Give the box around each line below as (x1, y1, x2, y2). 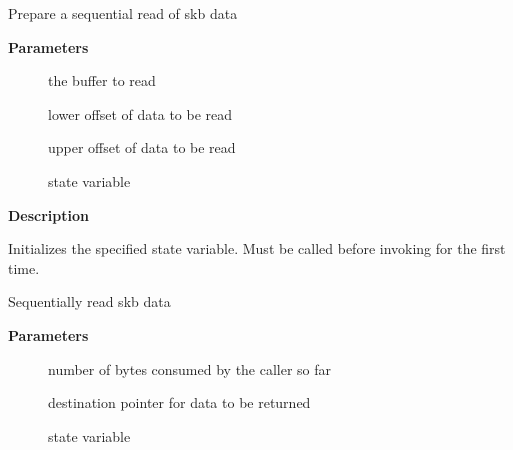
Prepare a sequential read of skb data (8, 3, 238, 23)
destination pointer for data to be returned (48, 392, 311, 413)
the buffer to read (48, 70, 156, 91)
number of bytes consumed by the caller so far (48, 358, 332, 379)
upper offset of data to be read (48, 137, 236, 158)
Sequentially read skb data (8, 291, 171, 312)
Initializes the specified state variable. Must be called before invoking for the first (8, 238, 506, 259)
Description (8, 204, 90, 225)
